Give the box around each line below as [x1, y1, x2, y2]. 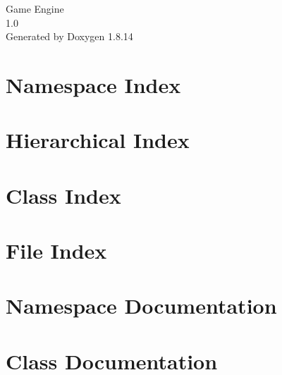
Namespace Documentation [6, 291, 277, 320]
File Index [6, 236, 107, 265]
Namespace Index [6, 70, 181, 99]
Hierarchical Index [6, 125, 190, 154]
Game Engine [6, 1, 64, 16]
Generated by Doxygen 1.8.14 [6, 29, 133, 44]
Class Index [6, 180, 121, 209]
